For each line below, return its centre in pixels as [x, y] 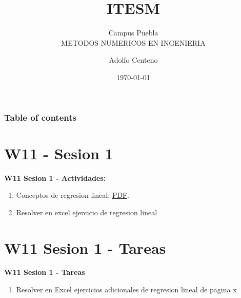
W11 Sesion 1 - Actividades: [55, 178]
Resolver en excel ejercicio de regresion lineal [87, 212]
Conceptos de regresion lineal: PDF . [73, 195]
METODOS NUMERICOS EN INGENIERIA [133, 42]
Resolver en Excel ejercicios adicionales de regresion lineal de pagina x [126, 290]
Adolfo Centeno [133, 60]
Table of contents [40, 117]
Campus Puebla [133, 33]
